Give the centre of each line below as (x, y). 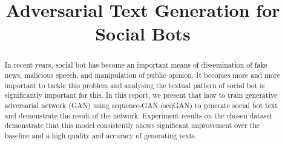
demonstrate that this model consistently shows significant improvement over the (132, 125)
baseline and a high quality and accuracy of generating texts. (101, 135)
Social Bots (143, 34)
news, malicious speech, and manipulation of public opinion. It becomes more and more (142, 75)
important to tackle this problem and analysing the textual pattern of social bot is (135, 85)
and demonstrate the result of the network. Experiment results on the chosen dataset (139, 115)
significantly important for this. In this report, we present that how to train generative (141, 95)
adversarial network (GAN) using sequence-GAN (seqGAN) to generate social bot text (141, 105)
